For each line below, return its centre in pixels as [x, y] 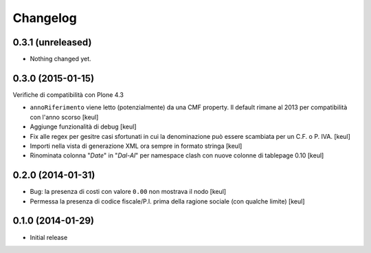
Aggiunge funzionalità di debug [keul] [83, 126]
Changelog [45, 18]
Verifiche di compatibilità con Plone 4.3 [68, 95]
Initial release [49, 237]
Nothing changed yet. [61, 59]
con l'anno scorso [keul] [64, 117]
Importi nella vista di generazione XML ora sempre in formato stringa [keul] [136, 146]
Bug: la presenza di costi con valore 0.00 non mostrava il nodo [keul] [128, 192]
